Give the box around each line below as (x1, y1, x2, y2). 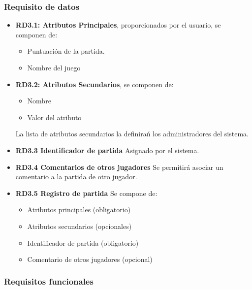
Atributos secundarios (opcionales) (27, 221, 132, 231)
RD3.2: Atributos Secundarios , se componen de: (15, 79, 174, 89)
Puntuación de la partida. (27, 46, 105, 56)
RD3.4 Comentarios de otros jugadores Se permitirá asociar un (15, 161, 223, 172)
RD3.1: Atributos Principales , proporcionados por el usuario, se (15, 20, 221, 30)
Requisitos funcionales (4, 275, 94, 287)
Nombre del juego (27, 63, 81, 72)
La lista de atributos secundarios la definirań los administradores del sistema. (15, 129, 249, 139)
